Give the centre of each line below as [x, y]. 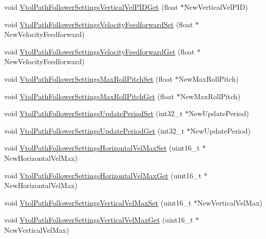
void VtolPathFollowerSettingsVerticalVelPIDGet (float [91, 7]
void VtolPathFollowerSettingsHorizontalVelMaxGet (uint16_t [103, 175]
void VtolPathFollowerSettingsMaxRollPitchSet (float [89, 78]
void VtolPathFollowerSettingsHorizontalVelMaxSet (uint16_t [102, 148]
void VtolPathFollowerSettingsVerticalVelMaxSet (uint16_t [98, 202]
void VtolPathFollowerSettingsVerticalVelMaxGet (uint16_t [99, 220]
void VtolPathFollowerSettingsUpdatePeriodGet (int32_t [94, 130]
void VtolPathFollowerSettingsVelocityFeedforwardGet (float [99, 51]
